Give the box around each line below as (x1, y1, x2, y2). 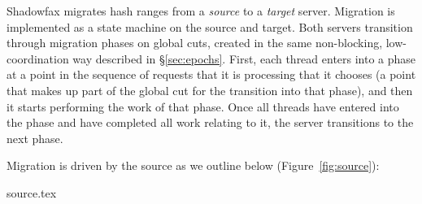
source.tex (7, 184, 57, 201)
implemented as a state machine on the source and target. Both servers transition (7, 18, 413, 35)
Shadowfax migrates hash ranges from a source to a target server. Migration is (7, 2, 395, 19)
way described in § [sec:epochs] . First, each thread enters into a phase (72, 50, 416, 67)
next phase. (7, 129, 63, 146)
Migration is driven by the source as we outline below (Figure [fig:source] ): (7, 157, 380, 174)
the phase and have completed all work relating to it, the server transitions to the (7, 114, 414, 131)
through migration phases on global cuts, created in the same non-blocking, (7, 34, 383, 51)
